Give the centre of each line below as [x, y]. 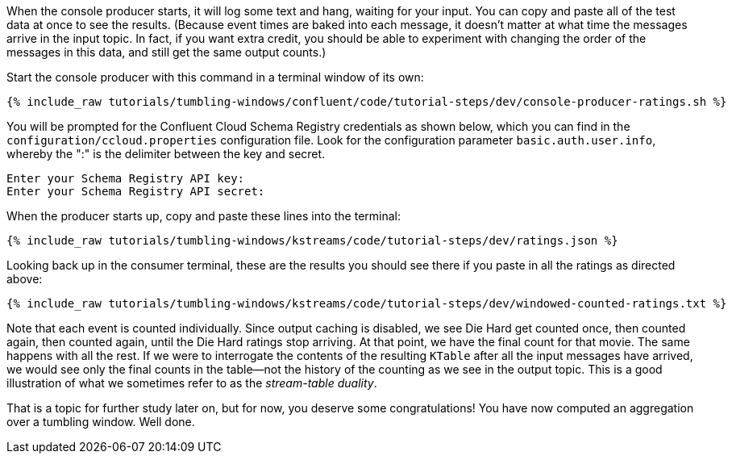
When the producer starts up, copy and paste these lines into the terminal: [204, 216]
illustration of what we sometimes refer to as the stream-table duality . [192, 383]
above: [25, 279]
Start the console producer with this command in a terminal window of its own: [215, 77]
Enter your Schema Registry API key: [126, 178]
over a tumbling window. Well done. [101, 422]
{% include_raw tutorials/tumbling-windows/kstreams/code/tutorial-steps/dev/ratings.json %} [312, 240]
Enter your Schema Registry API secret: [136, 191]
